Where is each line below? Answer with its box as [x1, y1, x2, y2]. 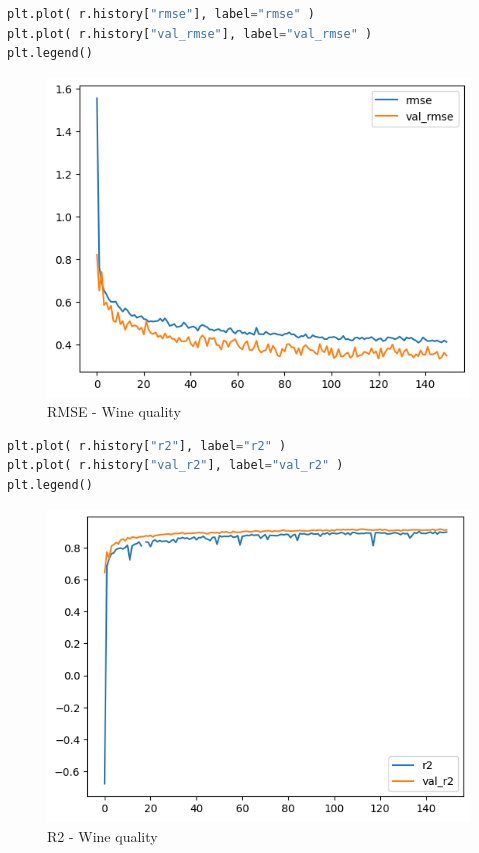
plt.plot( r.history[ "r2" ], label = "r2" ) [7, 438, 287, 453]
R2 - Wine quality [47, 825, 158, 846]
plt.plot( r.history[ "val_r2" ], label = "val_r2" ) [7, 458, 344, 473]
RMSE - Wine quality [47, 401, 181, 422]
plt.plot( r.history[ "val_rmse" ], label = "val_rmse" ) [7, 26, 373, 41]
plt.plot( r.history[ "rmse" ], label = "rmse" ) [7, 7, 315, 21]
